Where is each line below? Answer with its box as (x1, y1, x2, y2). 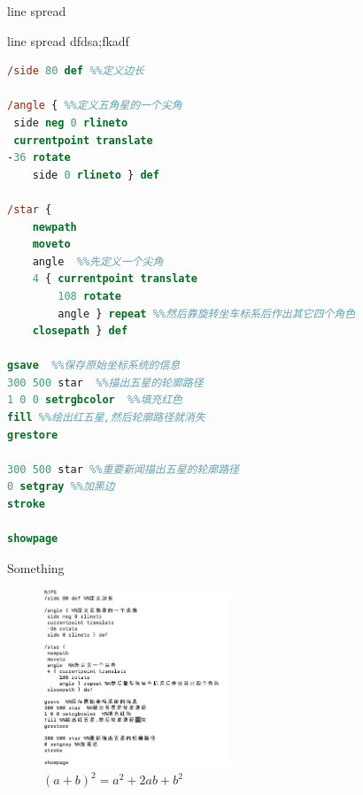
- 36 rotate (7, 151, 71, 164)
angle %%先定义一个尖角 (32, 255, 164, 268)
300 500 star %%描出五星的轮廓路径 (7, 376, 204, 389)
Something (7, 558, 65, 577)
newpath (32, 220, 77, 233)
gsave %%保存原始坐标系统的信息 (7, 359, 181, 372)
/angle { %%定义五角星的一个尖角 (7, 99, 182, 112)
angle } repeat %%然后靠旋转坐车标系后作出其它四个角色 (58, 307, 356, 320)
